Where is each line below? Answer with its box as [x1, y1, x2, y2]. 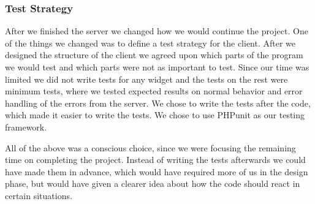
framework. [5, 120, 47, 133]
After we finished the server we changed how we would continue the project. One [5, 25, 308, 37]
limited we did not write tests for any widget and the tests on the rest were [5, 72, 288, 85]
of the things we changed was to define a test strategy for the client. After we [5, 36, 296, 49]
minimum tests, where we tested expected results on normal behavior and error [5, 85, 303, 97]
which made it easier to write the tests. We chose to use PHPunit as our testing [5, 108, 305, 121]
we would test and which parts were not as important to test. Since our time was [5, 61, 309, 73]
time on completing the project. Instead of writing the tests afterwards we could [5, 153, 306, 166]
